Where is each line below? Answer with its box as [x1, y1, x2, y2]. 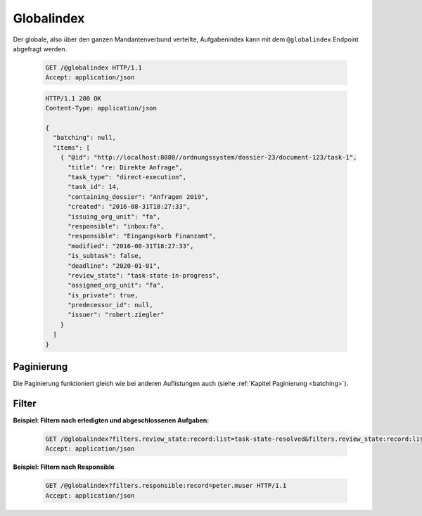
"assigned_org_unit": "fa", [68, 281, 165, 290]
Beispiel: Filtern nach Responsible [13, 463, 115, 471]
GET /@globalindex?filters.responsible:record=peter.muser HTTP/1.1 [45, 482, 287, 490]
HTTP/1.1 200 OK [45, 94, 102, 102]
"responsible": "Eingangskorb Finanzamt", [68, 232, 217, 240]
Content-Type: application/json [45, 104, 158, 112]
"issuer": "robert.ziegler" [68, 311, 165, 319]
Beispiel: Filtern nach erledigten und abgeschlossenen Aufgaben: [13, 416, 210, 425]
